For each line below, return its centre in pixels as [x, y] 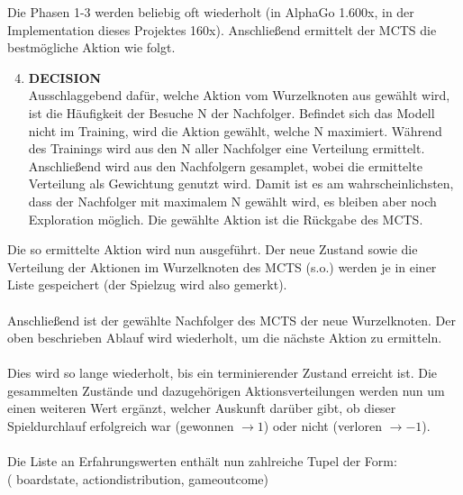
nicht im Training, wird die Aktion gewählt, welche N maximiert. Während [235, 130]
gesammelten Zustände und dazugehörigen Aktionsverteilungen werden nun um [226, 390]
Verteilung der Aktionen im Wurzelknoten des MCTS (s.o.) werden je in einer [222, 266]
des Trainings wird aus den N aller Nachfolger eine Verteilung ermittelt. [227, 148]
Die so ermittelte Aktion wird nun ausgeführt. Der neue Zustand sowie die [213, 249]
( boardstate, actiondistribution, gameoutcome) [138, 478]
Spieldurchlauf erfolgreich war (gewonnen [121, 426]
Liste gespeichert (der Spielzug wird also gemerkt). [147, 284]
